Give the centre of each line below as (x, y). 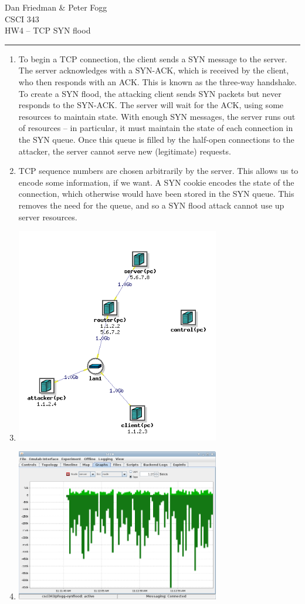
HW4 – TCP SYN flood (48, 30)
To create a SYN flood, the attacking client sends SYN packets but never (150, 93)
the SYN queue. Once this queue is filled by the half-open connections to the (156, 139)
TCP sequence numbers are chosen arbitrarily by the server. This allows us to (158, 171)
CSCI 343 (22, 19)
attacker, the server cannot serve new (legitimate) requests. (125, 151)
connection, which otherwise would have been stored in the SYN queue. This (156, 194)
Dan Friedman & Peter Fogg (56, 7)
